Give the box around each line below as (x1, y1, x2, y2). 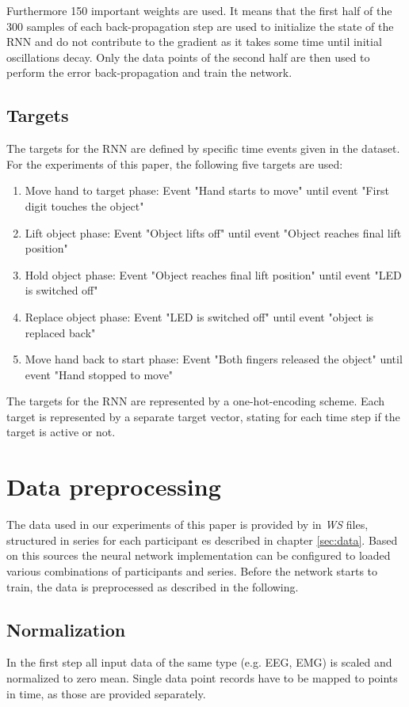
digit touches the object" (25, 197, 144, 214)
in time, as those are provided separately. (6, 685, 206, 701)
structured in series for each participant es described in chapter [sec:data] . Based (6, 531, 398, 548)
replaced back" (25, 324, 96, 340)
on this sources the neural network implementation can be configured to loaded (6, 547, 391, 564)
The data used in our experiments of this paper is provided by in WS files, (6, 516, 369, 533)
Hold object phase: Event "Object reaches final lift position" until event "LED (25, 266, 402, 283)
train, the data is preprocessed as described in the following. (6, 578, 299, 595)
